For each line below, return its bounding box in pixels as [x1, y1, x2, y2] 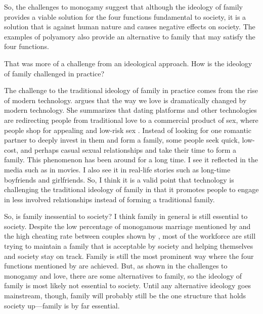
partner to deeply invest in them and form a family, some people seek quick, [4, 134, 240, 145]
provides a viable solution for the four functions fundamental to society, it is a [4, 11, 246, 22]
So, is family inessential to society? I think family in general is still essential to [4, 211, 248, 221]
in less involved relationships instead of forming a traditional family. [4, 194, 215, 204]
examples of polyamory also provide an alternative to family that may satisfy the [4, 31, 255, 41]
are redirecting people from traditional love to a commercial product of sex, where [4, 114, 258, 125]
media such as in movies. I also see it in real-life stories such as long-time [4, 164, 231, 174]
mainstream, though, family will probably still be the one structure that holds [4, 290, 246, 301]
